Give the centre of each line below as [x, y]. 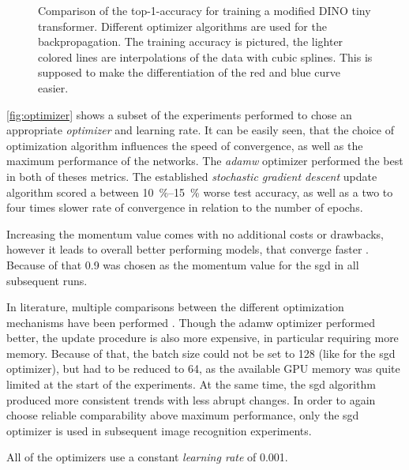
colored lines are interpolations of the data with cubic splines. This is [205, 56]
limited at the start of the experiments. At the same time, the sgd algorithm [191, 384]
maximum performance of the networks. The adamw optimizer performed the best [205, 161]
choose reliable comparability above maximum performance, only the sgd [183, 415]
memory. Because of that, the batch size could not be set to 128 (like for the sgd [201, 353]
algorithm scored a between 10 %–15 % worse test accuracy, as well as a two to [200, 192]
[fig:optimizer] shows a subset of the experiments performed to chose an [179, 114]
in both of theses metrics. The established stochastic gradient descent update [192, 176]
